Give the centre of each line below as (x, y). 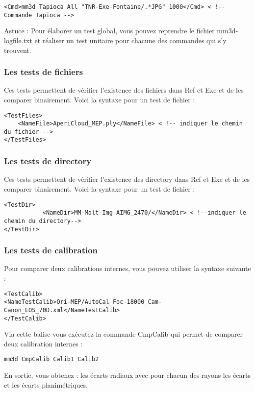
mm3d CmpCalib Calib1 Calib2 (51, 359)
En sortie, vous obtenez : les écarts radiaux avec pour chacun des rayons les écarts (127, 375)
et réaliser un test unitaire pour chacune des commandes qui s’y (130, 40)
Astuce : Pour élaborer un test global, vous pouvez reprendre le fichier (109, 31)
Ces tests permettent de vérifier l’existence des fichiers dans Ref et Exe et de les (124, 90)
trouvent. (18, 50)
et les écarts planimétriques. (46, 384)
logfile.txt (18, 40)
